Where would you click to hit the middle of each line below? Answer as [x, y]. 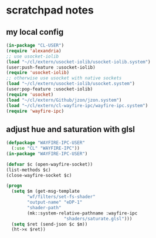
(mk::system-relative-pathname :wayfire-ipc [82, 213]
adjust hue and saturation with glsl [70, 129]
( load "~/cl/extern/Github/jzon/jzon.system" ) [64, 100]
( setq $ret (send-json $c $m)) [50, 224]
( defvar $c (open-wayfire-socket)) [50, 164]
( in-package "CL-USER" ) [35, 45]
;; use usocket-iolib [33, 56]
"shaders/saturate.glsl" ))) [98, 219]
